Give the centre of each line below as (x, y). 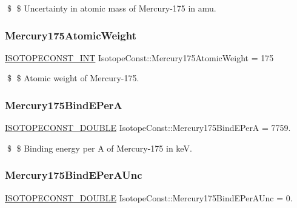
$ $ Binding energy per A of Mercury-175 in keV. (99, 148)
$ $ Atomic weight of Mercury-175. (73, 78)
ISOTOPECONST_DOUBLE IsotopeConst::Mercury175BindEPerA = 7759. (148, 128)
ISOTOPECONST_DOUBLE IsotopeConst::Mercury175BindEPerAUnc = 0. (149, 197)
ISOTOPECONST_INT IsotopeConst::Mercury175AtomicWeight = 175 (139, 57)
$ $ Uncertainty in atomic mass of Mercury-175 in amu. (112, 8)
